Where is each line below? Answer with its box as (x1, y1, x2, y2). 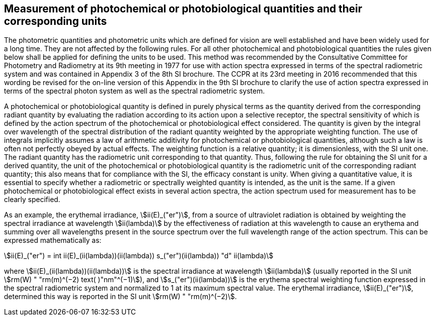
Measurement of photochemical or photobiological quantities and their (4, 2, 362, 15)
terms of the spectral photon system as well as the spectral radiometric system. (4, 87, 265, 96)
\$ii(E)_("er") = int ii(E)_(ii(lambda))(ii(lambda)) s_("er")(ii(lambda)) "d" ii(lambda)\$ (4, 251, 273, 260)
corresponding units (4, 15, 107, 27)
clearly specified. (4, 195, 61, 204)
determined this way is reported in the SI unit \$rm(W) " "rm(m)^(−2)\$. (4, 292, 237, 301)
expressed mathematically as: (4, 236, 101, 245)
